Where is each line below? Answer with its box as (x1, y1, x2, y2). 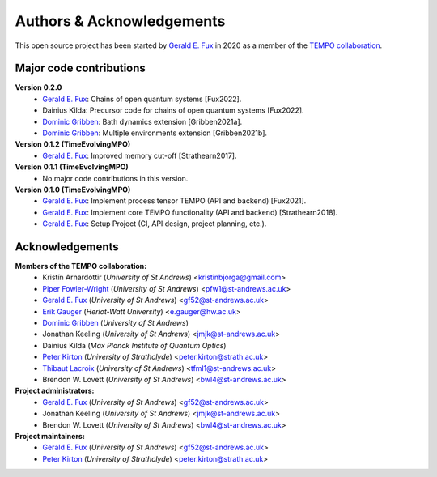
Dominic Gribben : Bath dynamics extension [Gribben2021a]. (42, 117, 243, 126)
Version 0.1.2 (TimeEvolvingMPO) (15, 139, 131, 149)
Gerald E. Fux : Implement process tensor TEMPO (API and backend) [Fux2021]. (42, 196, 307, 206)
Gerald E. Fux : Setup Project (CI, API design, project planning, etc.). (42, 219, 267, 228)
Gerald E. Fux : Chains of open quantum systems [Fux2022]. (42, 94, 242, 104)
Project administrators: (15, 385, 95, 396)
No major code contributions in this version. (42, 173, 189, 183)
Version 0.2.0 (15, 83, 62, 92)
